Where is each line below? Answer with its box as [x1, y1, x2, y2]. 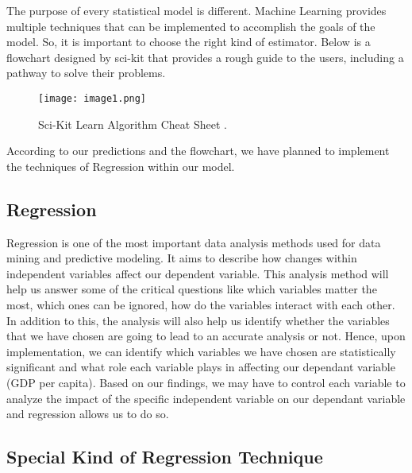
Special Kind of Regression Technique [6, 444, 323, 469]
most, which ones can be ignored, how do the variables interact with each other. [6, 296, 395, 312]
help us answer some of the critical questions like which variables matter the [6, 281, 377, 297]
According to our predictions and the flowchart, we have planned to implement [6, 142, 390, 159]
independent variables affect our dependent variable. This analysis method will [6, 265, 389, 281]
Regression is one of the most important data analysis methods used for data [6, 234, 381, 250]
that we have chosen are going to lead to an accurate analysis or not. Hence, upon [6, 328, 406, 344]
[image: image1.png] [38, 92, 147, 104]
